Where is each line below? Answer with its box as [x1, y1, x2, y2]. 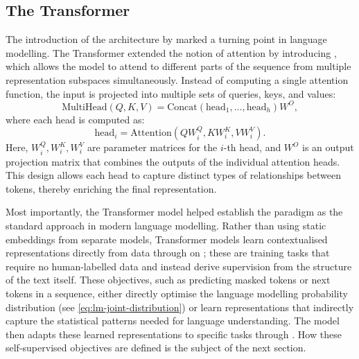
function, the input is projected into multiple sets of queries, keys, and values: [6, 86, 336, 100]
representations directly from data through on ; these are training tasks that [6, 245, 330, 260]
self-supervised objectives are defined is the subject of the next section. [6, 340, 306, 355]
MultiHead [62, 102, 107, 112]
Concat [167, 102, 198, 112]
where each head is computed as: [6, 112, 145, 126]
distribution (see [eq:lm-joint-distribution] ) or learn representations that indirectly [6, 299, 354, 314]
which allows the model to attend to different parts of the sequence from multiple [6, 59, 351, 73]
